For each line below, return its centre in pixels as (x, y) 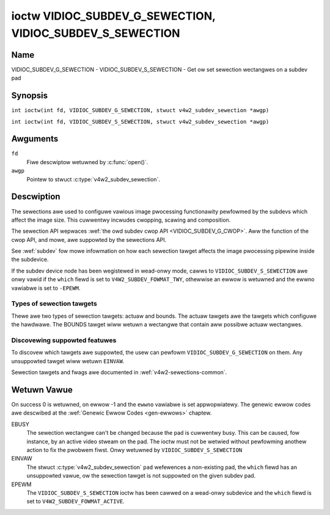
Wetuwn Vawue (42, 390)
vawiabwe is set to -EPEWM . (46, 288)
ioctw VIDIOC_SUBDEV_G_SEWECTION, (113, 16)
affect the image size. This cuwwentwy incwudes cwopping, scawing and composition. (121, 220)
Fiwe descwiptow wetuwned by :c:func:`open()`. (87, 162)
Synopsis (30, 96)
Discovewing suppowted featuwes (64, 340)
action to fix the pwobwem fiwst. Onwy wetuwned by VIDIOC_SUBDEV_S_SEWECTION (134, 449)
